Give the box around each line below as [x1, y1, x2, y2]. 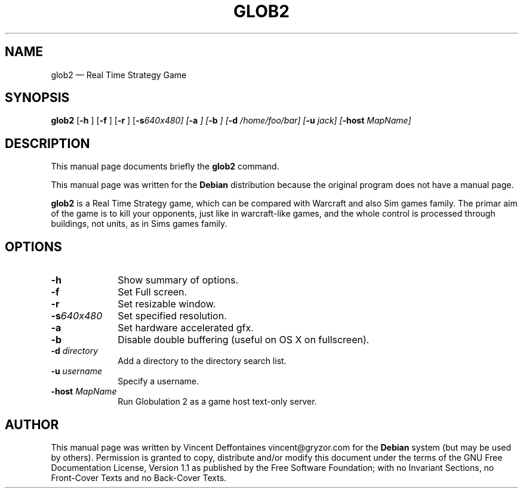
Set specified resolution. [118, 310, 227, 322]
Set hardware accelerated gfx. [118, 322, 254, 334]
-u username [51, 366, 103, 377]
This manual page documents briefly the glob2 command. [51, 161, 279, 172]
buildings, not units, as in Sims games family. [51, 218, 227, 229]
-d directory [51, 346, 99, 356]
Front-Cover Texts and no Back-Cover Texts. [51, 472, 227, 483]
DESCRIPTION [5, 135, 90, 151]
